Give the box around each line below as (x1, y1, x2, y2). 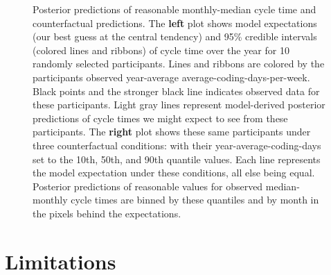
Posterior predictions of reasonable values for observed (33, 178, 263, 193)
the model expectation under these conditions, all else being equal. (33, 165, 315, 180)
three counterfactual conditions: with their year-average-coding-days (33, 137, 321, 152)
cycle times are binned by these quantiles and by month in (71, 192, 319, 207)
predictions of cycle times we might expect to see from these (33, 110, 288, 125)
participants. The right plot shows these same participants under (33, 124, 311, 139)
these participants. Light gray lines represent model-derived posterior (33, 97, 325, 112)
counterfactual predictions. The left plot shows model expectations (33, 15, 317, 30)
